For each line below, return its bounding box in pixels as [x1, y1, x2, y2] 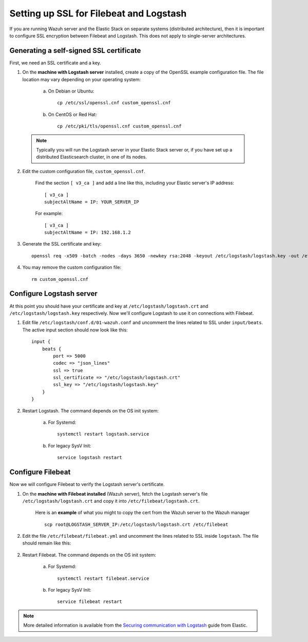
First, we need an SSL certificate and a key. [9, 60, 101, 66]
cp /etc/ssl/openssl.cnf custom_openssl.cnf [57, 100, 171, 106]
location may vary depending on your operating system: [22, 76, 141, 82]
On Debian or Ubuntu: [48, 88, 94, 95]
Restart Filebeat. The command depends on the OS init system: [22, 552, 157, 558]
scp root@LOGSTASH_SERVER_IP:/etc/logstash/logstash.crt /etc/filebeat [44, 521, 228, 527]
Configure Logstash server [9, 289, 98, 298]
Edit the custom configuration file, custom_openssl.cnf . [22, 168, 146, 174]
